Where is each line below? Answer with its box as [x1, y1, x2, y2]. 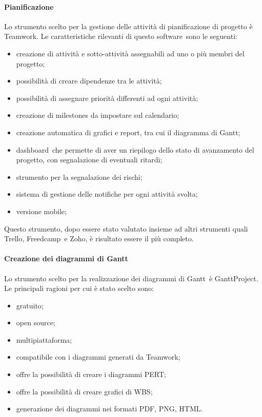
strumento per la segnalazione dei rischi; [16, 171, 143, 182]
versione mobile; [16, 205, 67, 216]
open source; [16, 317, 55, 328]
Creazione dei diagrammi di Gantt [4, 253, 128, 264]
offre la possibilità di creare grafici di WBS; [16, 386, 153, 397]
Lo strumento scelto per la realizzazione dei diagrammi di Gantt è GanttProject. [4, 273, 258, 283]
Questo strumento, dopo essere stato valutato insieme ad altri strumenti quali [4, 223, 248, 234]
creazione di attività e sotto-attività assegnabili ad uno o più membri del [16, 48, 245, 58]
